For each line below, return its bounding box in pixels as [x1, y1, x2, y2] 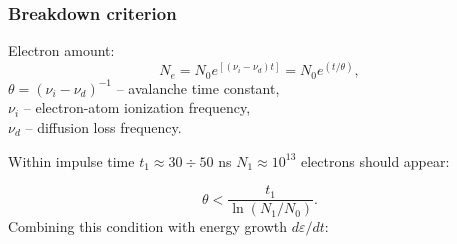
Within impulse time [8, 150, 135, 171]
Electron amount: [8, 40, 115, 61]
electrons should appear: [300, 150, 450, 171]
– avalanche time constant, [116, 77, 280, 98]
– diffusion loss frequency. [25, 116, 182, 137]
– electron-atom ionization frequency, [23, 97, 251, 118]
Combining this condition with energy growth [8, 216, 288, 237]
